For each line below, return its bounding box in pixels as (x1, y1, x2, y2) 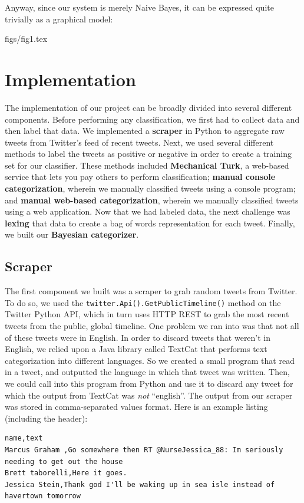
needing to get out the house (5, 457, 123, 466)
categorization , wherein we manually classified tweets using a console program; (5, 182, 296, 195)
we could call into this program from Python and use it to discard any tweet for (5, 377, 293, 390)
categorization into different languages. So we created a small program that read (5, 354, 295, 366)
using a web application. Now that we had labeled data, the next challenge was (5, 205, 290, 218)
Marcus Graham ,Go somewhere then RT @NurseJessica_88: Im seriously (5, 446, 283, 455)
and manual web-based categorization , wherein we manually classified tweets (5, 193, 299, 206)
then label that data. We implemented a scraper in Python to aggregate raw (5, 124, 285, 137)
